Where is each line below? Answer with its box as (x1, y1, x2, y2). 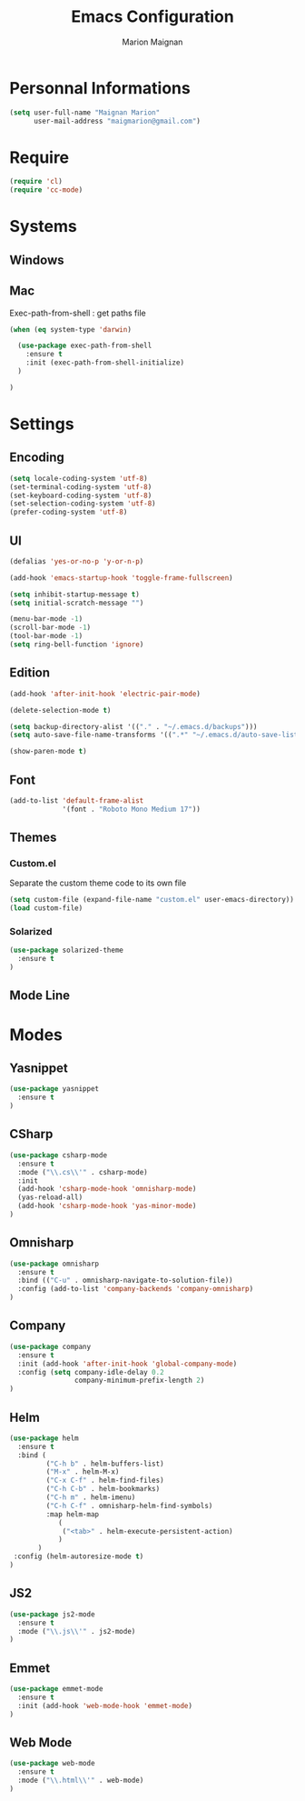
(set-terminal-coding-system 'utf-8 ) (9, 482, 152, 492)
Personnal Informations (9, 77, 191, 98)
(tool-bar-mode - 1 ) (9, 632, 84, 641)
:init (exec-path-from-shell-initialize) (25, 358, 184, 367)
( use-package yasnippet (9, 1085, 100, 1094)
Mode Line (9, 988, 71, 1004)
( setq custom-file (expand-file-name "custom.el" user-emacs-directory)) (9, 895, 295, 905)
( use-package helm (9, 1434, 79, 1443)
